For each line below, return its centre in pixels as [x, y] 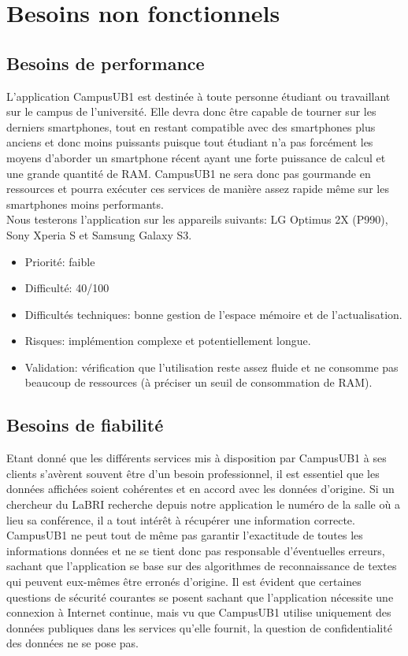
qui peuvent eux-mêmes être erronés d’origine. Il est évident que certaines [184, 582]
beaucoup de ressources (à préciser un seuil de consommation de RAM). [198, 382]
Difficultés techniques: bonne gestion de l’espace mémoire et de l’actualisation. [213, 314]
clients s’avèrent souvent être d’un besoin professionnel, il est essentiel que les [193, 473]
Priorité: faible [60, 261]
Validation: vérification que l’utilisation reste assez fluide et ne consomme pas [211, 367]
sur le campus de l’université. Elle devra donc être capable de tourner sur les [191, 111]
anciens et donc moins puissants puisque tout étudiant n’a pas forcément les [190, 142]
